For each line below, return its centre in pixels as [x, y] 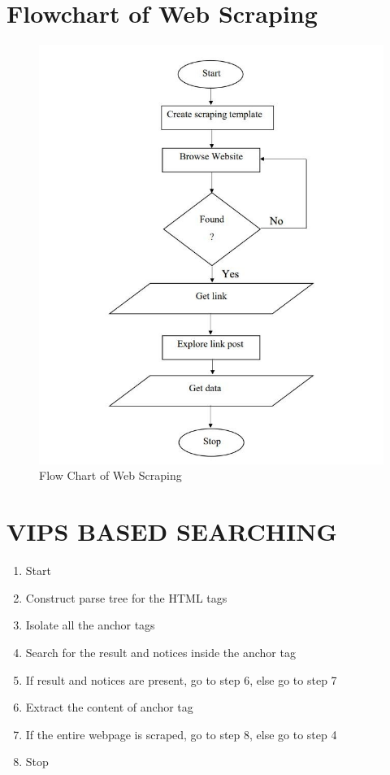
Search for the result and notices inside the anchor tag [160, 652]
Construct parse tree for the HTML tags [126, 597]
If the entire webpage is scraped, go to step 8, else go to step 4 [181, 734]
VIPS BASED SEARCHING [172, 531]
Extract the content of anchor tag [109, 707]
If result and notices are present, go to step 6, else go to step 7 [181, 679]
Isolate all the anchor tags [90, 625]
